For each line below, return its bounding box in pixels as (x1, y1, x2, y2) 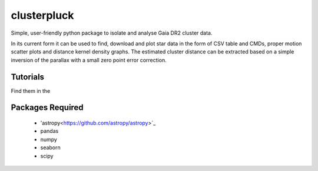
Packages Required (11, 103, 84, 113)
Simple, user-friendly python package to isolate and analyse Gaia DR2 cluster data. (11, 29, 213, 36)
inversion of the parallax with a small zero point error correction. (11, 56, 167, 63)
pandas (40, 128, 59, 135)
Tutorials (11, 72, 44, 82)
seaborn (40, 144, 61, 151)
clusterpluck (11, 9, 74, 22)
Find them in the (11, 87, 51, 94)
